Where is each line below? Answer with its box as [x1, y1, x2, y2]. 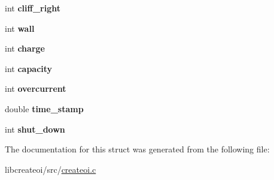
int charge [5, 42, 45, 55]
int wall [5, 22, 35, 34]
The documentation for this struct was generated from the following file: [5, 143, 270, 155]
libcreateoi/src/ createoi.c [5, 163, 96, 175]
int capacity [5, 62, 53, 74]
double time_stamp [5, 102, 84, 115]
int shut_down [5, 122, 65, 135]
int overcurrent [5, 82, 66, 95]
